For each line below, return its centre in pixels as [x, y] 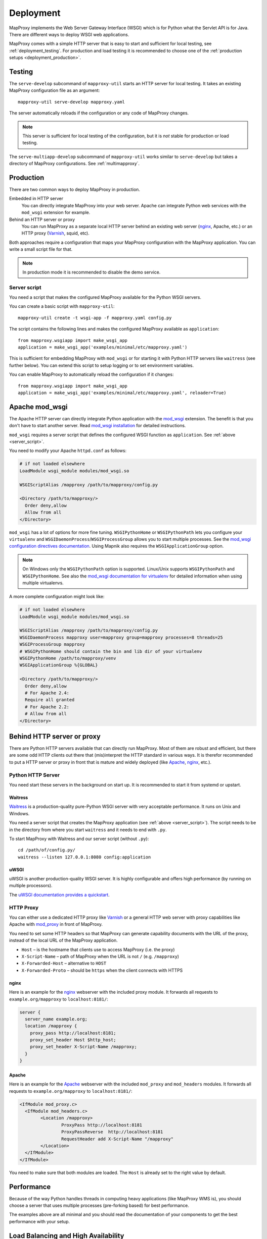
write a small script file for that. [41, 249]
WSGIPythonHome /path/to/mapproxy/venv [68, 658]
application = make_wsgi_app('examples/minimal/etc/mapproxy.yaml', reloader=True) [122, 393]
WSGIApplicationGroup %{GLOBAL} [59, 665]
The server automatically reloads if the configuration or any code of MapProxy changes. [99, 113]
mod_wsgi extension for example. [56, 213]
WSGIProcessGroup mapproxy [52, 645]
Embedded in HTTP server [36, 199]
